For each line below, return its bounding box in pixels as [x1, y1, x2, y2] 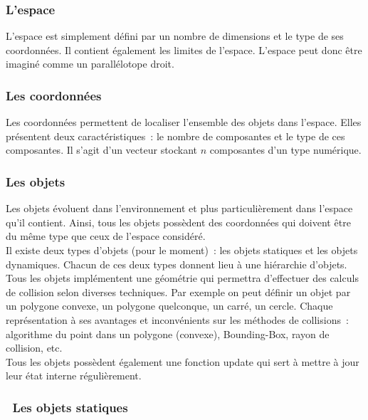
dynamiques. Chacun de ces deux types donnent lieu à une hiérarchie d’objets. [6, 256, 347, 271]
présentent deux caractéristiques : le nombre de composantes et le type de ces [6, 128, 345, 143]
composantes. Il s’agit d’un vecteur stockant [6, 142, 198, 157]
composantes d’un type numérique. [209, 142, 362, 157]
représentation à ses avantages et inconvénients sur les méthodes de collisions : [6, 312, 349, 327]
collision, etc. [6, 340, 63, 355]
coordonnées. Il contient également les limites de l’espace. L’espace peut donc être [6, 42, 362, 57]
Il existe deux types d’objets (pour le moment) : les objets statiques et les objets [6, 243, 358, 257]
